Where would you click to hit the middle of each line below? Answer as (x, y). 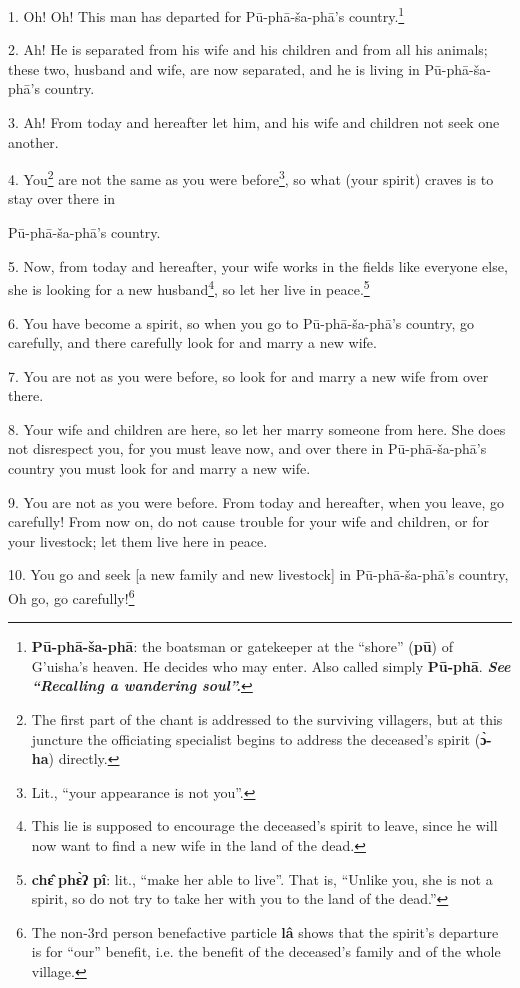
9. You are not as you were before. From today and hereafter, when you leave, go (256, 501)
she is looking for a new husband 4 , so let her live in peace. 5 (189, 287)
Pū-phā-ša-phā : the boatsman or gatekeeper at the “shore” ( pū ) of (242, 646)
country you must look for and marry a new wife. (159, 468)
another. (33, 141)
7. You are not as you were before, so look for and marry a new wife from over (248, 375)
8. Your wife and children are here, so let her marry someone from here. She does (257, 428)
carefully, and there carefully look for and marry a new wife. (192, 342)
